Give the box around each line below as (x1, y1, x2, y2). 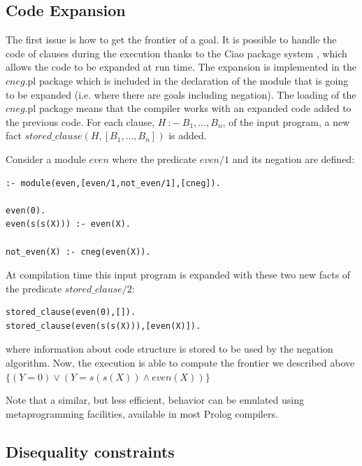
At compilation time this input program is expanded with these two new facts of (6, 267, 351, 282)
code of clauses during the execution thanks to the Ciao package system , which (6, 45, 347, 60)
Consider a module (6, 151, 86, 166)
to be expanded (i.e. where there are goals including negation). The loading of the (6, 87, 356, 101)
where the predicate (112, 151, 197, 166)
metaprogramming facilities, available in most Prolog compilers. (6, 406, 278, 421)
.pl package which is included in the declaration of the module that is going (24, 73, 349, 87)
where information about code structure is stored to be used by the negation (6, 341, 333, 356)
